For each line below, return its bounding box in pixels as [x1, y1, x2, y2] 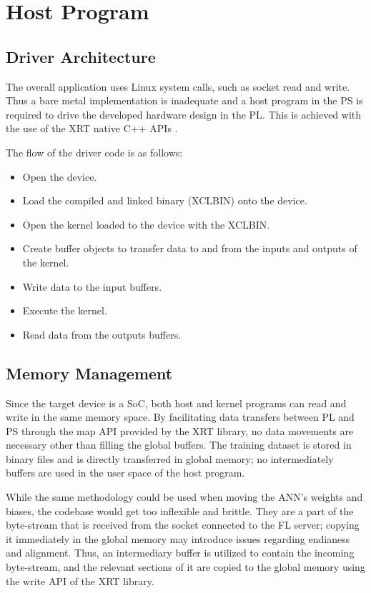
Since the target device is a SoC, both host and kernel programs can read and [6, 395, 347, 410]
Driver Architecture [6, 45, 156, 67]
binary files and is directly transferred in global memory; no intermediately [6, 451, 334, 466]
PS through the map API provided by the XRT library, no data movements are [6, 423, 354, 438]
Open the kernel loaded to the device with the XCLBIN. [22, 216, 270, 231]
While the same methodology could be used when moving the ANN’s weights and [6, 489, 363, 504]
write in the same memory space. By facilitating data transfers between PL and [6, 409, 355, 424]
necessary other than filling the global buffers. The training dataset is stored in [6, 437, 352, 452]
